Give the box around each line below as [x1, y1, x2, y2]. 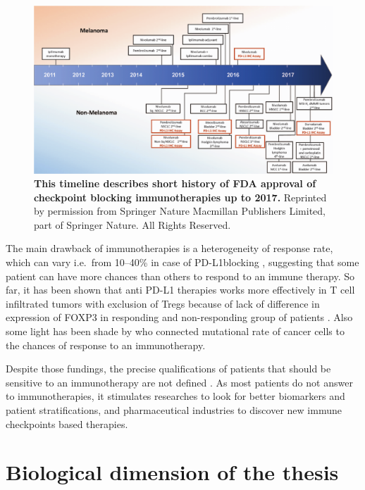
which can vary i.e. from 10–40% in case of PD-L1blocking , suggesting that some [6, 255, 359, 270]
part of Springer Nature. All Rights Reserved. [34, 217, 231, 232]
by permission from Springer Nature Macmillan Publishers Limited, [34, 203, 326, 218]
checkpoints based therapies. [6, 416, 128, 431]
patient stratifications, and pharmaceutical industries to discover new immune [6, 403, 342, 417]
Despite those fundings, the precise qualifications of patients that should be [6, 361, 331, 376]
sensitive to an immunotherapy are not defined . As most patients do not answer [6, 375, 353, 389]
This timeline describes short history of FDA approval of [34, 176, 316, 191]
